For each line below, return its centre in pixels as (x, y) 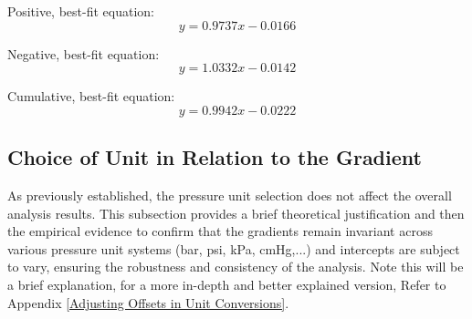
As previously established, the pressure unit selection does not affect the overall (230, 195)
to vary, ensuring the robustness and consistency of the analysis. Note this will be (236, 267)
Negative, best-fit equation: (84, 53)
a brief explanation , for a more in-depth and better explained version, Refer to (227, 284)
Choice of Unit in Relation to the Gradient (215, 157)
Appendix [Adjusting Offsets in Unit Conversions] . (148, 302)
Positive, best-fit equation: (81, 11)
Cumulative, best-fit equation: (91, 96)
